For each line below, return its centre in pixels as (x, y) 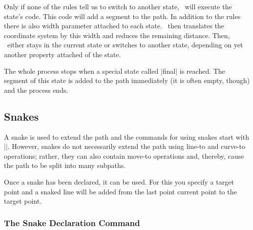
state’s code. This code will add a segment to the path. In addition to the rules (122, 16)
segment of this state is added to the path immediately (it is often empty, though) (127, 80)
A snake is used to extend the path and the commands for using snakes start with (126, 136)
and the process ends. (36, 90)
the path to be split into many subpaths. (65, 165)
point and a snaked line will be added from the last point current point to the (120, 191)
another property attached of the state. (63, 54)
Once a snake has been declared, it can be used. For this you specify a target (119, 181)
